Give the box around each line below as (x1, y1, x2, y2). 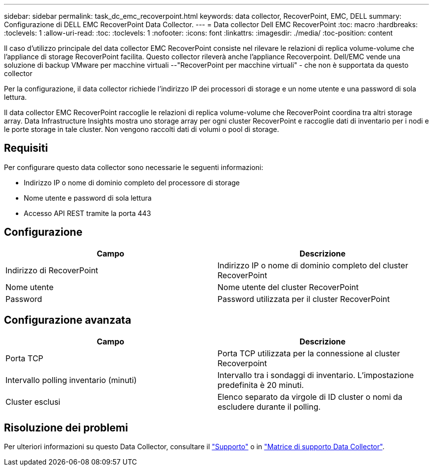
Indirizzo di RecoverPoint (5, 265, 98, 275)
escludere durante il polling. (217, 401, 321, 412)
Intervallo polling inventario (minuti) (5, 375, 137, 385)
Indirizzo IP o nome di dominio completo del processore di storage (24, 178, 240, 187)
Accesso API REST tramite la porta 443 (24, 209, 151, 217)
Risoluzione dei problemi (4, 421, 128, 434)
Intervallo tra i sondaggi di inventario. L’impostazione (217, 370, 414, 380)
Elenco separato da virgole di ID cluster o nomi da (217, 391, 403, 402)
